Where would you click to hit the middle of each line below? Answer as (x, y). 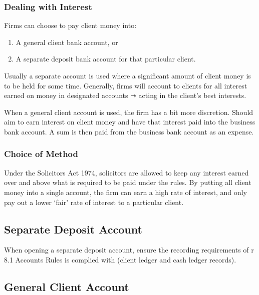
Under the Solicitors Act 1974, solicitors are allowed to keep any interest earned (126, 172)
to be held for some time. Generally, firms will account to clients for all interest (126, 85)
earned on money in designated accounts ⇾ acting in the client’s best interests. (125, 95)
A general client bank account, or (67, 42)
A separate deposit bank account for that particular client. (106, 59)
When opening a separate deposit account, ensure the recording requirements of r (129, 250)
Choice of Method (41, 154)
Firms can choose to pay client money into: (70, 25)
